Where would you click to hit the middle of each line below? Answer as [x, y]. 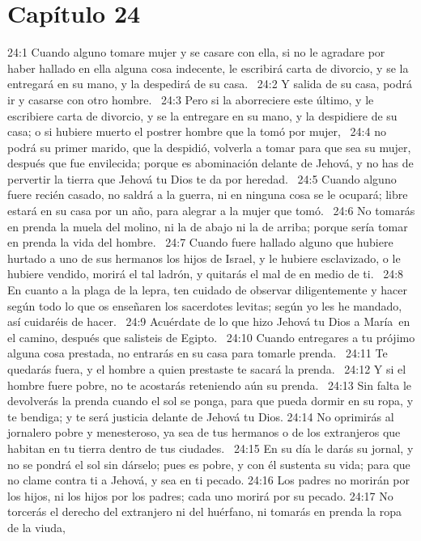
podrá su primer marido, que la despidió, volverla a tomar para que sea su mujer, [209, 147]
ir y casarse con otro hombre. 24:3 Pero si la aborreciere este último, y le [191, 99]
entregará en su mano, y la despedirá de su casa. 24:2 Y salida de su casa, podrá [210, 84]
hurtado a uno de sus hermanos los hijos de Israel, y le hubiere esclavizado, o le [204, 258]
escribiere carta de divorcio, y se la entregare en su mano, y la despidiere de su [202, 115]
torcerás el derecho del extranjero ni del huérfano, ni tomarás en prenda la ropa [205, 511]
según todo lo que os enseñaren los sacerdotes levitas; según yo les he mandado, [205, 305]
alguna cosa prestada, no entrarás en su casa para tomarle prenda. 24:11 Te [198, 353]
